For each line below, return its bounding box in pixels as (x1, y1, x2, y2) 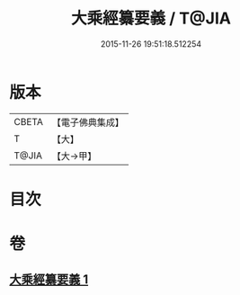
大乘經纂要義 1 (9, 272, 89, 288)
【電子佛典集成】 (51, 116, 124, 129)
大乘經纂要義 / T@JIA (70, 8, 232, 29)
